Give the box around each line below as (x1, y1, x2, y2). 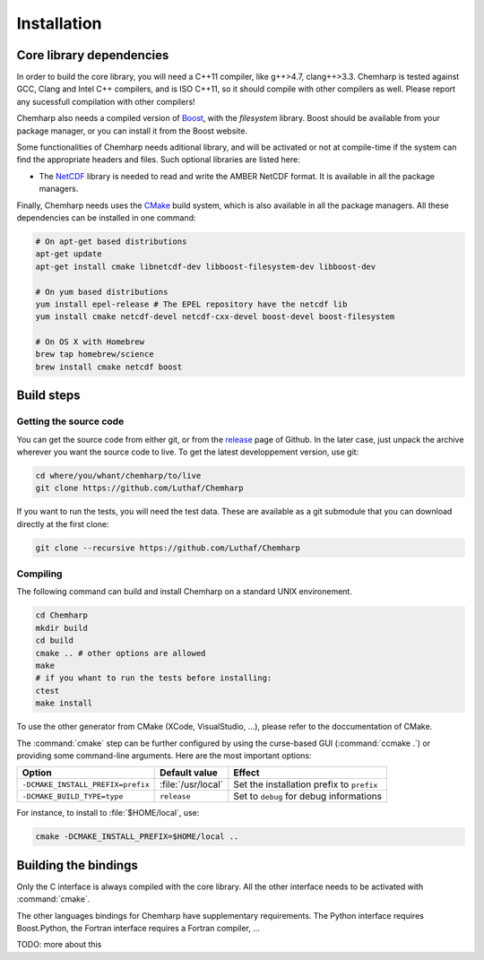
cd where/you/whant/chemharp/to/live (35, 471, 202, 480)
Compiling (16, 567, 63, 580)
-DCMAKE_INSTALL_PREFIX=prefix (22, 780, 150, 789)
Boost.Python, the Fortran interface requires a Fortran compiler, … (16, 923, 260, 933)
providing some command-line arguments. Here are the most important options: (16, 749, 313, 761)
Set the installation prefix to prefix (233, 778, 378, 791)
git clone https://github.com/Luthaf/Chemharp (35, 483, 244, 493)
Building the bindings (16, 857, 138, 873)
